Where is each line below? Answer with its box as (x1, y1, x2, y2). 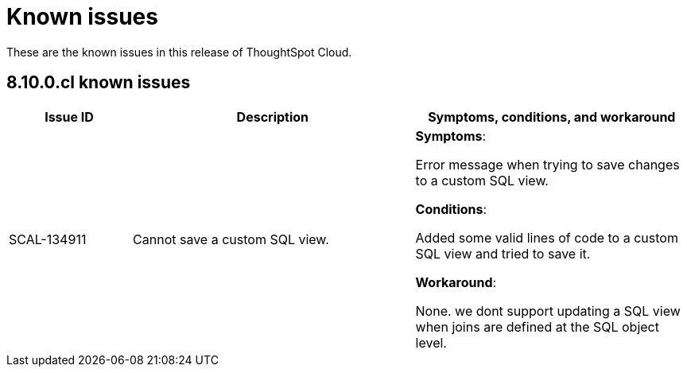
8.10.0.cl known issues (6, 72, 191, 93)
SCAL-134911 (9, 231, 87, 247)
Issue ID (45, 108, 94, 125)
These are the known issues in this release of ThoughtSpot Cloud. (6, 45, 352, 59)
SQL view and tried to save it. (415, 245, 591, 262)
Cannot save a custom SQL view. (133, 231, 329, 247)
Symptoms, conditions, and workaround (428, 108, 676, 125)
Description (236, 108, 309, 125)
